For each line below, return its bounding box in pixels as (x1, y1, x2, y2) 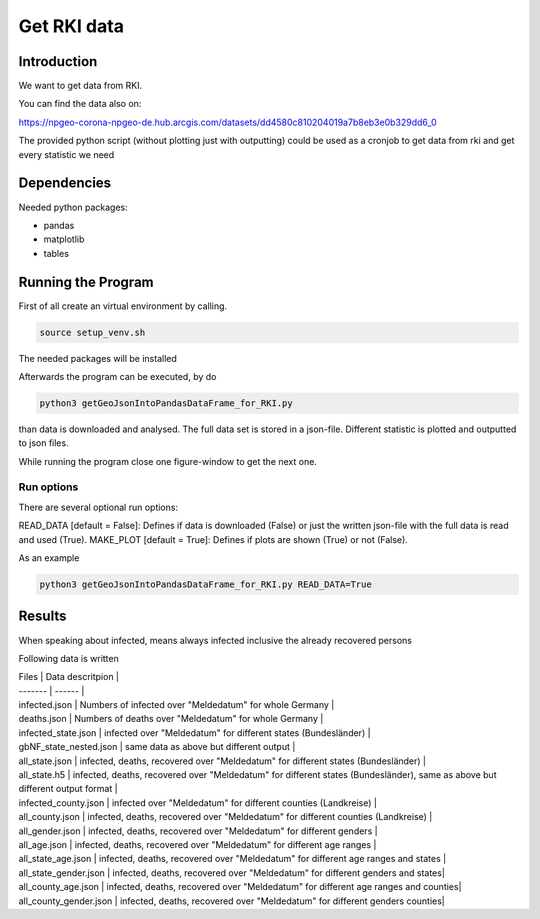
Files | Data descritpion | (18, 671, 120, 683)
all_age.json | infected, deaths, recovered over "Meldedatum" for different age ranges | (18, 838, 377, 850)
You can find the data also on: (18, 98, 142, 110)
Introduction (18, 53, 98, 70)
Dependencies (18, 175, 112, 192)
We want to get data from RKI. (18, 80, 143, 92)
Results (18, 608, 67, 625)
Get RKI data (18, 15, 125, 37)
